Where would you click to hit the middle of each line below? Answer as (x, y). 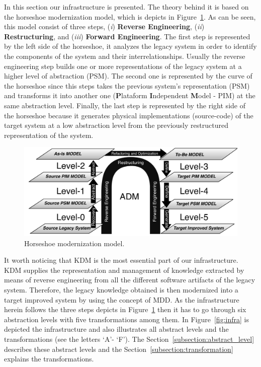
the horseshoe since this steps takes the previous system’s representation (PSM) (127, 85)
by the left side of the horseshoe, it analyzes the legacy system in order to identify (130, 46)
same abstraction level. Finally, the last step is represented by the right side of (125, 105)
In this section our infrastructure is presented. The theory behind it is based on (126, 7)
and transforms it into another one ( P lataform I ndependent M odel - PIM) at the (130, 95)
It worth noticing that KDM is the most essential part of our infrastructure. (121, 260)
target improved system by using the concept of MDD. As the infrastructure (122, 299)
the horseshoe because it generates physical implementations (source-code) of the (129, 115)
